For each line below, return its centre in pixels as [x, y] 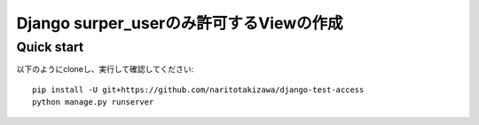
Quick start [50, 47]
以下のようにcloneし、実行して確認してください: [105, 69]
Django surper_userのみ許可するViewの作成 [180, 23]
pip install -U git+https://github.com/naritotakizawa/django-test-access [198, 90]
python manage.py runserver [93, 102]
